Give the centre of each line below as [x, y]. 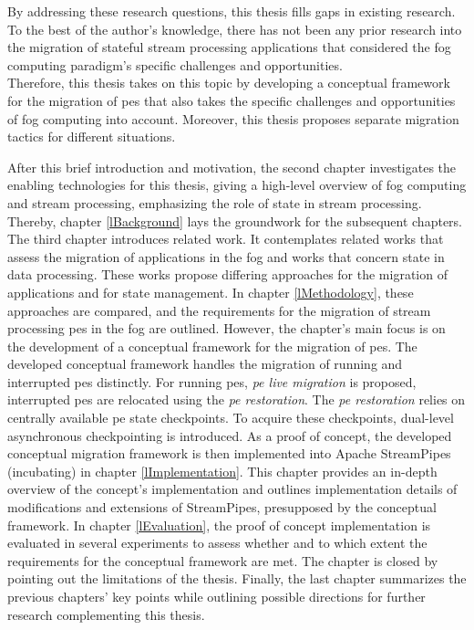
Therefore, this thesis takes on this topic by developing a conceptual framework [229, 83]
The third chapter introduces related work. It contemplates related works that [226, 239]
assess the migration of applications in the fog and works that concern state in [226, 256]
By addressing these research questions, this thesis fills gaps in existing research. [232, 11]
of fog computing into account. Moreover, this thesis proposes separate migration [233, 118]
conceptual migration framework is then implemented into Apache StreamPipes [229, 453]
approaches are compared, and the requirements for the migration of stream [219, 310]
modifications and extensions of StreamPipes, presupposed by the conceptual [222, 507]
